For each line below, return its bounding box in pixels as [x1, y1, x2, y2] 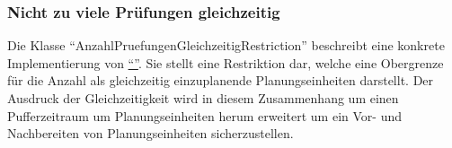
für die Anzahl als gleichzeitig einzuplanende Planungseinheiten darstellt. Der [7, 71, 434, 90]
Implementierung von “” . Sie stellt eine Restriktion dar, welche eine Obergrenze [7, 53, 444, 72]
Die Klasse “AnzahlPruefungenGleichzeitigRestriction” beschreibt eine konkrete [7, 36, 445, 55]
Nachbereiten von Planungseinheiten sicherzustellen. [7, 124, 294, 143]
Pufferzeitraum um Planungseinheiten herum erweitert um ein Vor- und [7, 106, 402, 125]
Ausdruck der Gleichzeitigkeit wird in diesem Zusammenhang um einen [7, 89, 399, 107]
